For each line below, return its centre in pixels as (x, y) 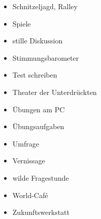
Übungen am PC (39, 109)
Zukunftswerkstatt (41, 212)
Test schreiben (35, 75)
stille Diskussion (38, 41)
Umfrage (26, 143)
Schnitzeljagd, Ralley (45, 6)
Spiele (22, 23)
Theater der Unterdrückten (55, 92)
